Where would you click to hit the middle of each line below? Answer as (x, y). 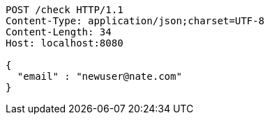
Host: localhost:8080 (65, 43)
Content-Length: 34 (59, 32)
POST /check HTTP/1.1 (65, 10)
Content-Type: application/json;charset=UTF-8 (135, 21)
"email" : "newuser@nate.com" (99, 76)
